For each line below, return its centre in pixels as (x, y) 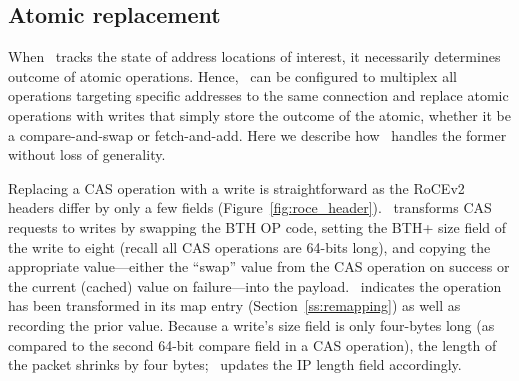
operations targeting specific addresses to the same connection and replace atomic (258, 95)
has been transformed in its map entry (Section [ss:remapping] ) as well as (234, 305)
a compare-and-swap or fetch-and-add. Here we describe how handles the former (257, 134)
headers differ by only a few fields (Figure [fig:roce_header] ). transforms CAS (250, 207)
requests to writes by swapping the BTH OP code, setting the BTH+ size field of (257, 226)
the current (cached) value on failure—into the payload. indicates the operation (255, 285)
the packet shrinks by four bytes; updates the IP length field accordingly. (235, 364)
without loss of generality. (87, 154)
